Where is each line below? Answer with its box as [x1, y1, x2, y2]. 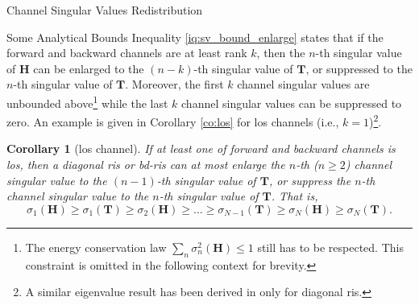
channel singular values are [237, 76, 370, 93]
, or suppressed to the [305, 60, 413, 76]
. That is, [271, 188, 318, 204]
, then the [256, 44, 305, 61]
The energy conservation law [25, 238, 167, 255]
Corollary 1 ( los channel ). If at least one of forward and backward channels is [6, 140, 396, 157]
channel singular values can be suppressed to [181, 94, 402, 111]
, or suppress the [268, 171, 351, 188]
